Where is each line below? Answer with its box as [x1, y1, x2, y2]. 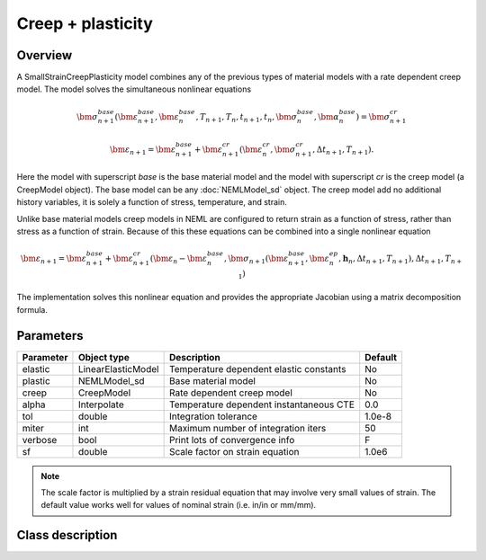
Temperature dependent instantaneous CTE [168, 398, 355, 411]
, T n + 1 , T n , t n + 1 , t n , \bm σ [195, 111, 298, 124]
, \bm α [313, 111, 339, 121]
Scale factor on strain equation [168, 445, 300, 458]
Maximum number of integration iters [168, 422, 327, 434]
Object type [77, 351, 130, 363]
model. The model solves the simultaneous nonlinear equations [16, 84, 252, 94]
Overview [16, 48, 73, 63]
